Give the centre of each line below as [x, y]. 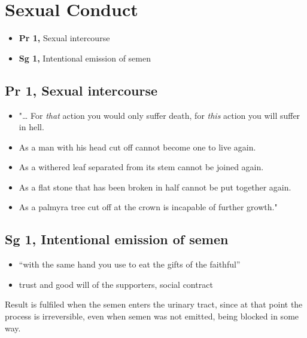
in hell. [31, 127]
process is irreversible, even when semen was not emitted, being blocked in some [152, 316]
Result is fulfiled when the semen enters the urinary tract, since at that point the [154, 304]
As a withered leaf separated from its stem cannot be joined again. [141, 167]
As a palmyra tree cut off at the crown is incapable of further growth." [148, 207]
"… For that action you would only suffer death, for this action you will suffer [159, 115]
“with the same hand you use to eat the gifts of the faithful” [130, 264]
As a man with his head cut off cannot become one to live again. [137, 147]
